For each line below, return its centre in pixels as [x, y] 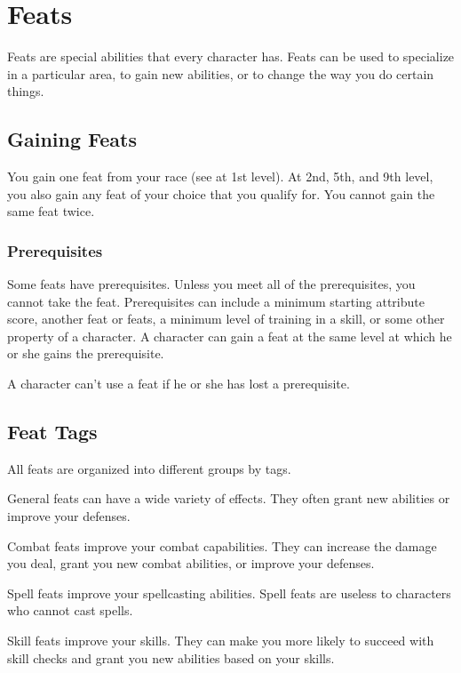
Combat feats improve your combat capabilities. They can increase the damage [222, 545]
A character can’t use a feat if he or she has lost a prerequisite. [179, 384]
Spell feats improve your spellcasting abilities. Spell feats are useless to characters [229, 593]
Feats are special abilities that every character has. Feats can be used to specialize [231, 56]
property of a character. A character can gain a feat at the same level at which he [230, 336]
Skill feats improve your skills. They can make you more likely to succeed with [221, 641]
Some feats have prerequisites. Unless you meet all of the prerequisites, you [211, 284]
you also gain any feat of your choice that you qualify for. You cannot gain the [221, 193]
